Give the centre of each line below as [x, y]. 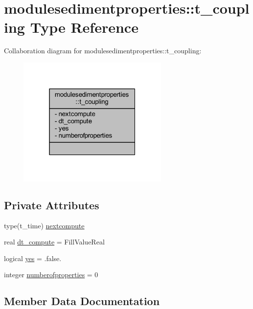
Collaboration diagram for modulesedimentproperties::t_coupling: [103, 51]
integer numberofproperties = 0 [51, 275]
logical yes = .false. [33, 258]
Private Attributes [52, 205]
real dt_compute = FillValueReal [54, 242]
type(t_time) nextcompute [44, 225]
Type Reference [84, 27]
